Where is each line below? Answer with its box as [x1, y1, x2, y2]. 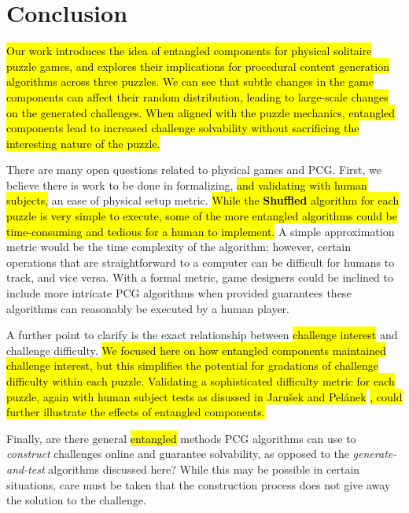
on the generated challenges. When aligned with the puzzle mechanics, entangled [6, 104, 396, 120]
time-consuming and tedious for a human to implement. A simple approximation [6, 223, 395, 239]
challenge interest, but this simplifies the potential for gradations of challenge [6, 357, 379, 374]
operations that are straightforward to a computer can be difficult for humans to [6, 253, 395, 270]
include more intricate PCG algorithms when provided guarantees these [6, 285, 352, 301]
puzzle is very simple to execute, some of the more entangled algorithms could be [6, 208, 397, 224]
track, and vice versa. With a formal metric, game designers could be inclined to [6, 269, 393, 286]
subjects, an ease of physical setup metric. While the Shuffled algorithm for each [6, 192, 400, 209]
